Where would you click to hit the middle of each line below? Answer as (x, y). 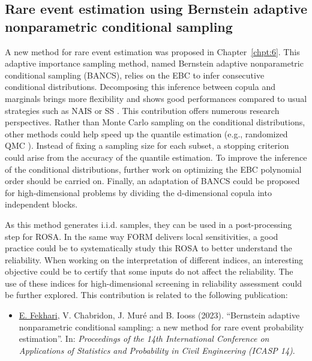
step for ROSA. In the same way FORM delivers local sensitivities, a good (142, 236)
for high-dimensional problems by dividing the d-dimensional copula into (138, 192)
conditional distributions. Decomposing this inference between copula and (140, 87)
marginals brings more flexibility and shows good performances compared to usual (156, 98)
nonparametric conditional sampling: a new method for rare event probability (161, 327)
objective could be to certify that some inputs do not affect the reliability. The (149, 271)
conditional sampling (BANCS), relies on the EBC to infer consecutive (135, 75)
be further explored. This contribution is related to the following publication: (146, 295)
